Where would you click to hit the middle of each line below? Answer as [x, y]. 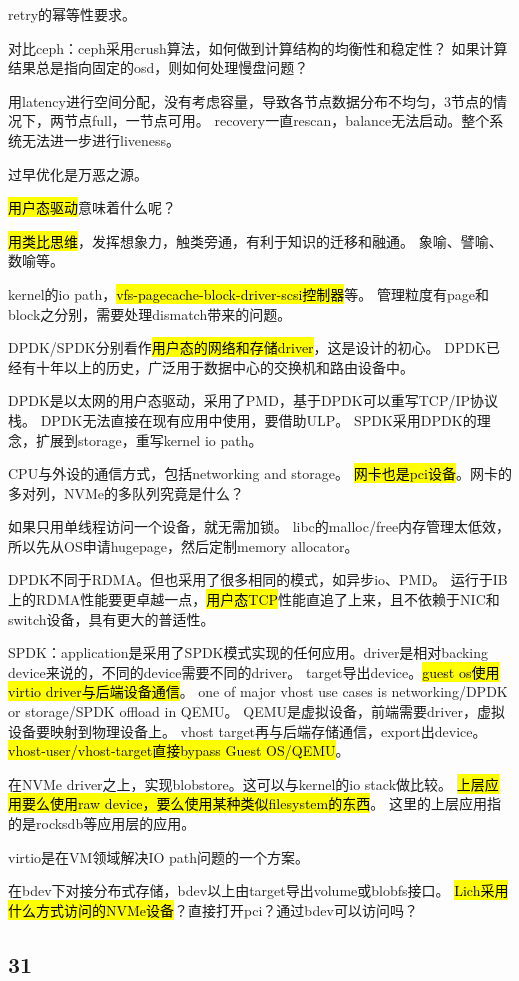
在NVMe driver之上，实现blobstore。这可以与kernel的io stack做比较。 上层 [246, 783]
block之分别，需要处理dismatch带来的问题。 [150, 313]
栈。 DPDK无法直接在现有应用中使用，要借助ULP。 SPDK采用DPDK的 [242, 419]
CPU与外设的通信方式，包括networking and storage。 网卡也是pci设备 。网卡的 [260, 473]
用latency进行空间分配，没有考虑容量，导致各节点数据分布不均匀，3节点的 [250, 100]
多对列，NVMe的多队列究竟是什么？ [126, 492]
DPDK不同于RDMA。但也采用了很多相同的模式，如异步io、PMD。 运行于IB [258, 579]
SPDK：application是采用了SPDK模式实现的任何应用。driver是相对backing [248, 652]
